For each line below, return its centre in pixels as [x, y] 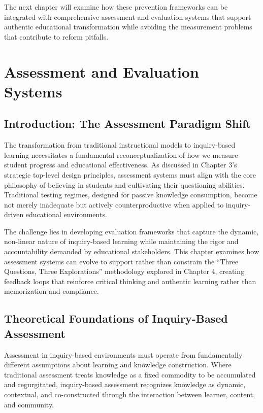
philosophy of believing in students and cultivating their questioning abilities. [124, 184]
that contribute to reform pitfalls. [56, 36]
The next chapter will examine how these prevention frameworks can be [116, 7]
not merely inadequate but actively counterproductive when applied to [114, 204]
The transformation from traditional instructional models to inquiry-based [120, 145]
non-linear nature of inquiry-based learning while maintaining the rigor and [121, 241]
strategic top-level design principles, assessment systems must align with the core [130, 174]
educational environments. [66, 214]
